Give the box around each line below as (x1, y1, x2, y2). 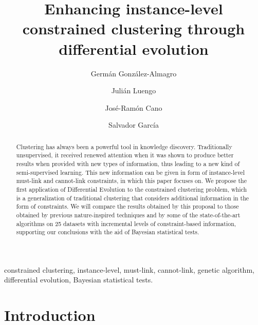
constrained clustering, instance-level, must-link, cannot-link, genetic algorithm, (4, 264, 254, 275)
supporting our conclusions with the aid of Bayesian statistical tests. (16, 228, 199, 236)
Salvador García (108, 119, 159, 130)
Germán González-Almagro (90, 68, 177, 78)
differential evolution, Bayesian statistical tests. (4, 274, 153, 285)
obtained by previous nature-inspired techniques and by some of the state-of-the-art (16, 210, 241, 219)
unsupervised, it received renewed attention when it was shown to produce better (16, 151, 234, 159)
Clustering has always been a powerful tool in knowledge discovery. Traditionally (16, 142, 232, 151)
